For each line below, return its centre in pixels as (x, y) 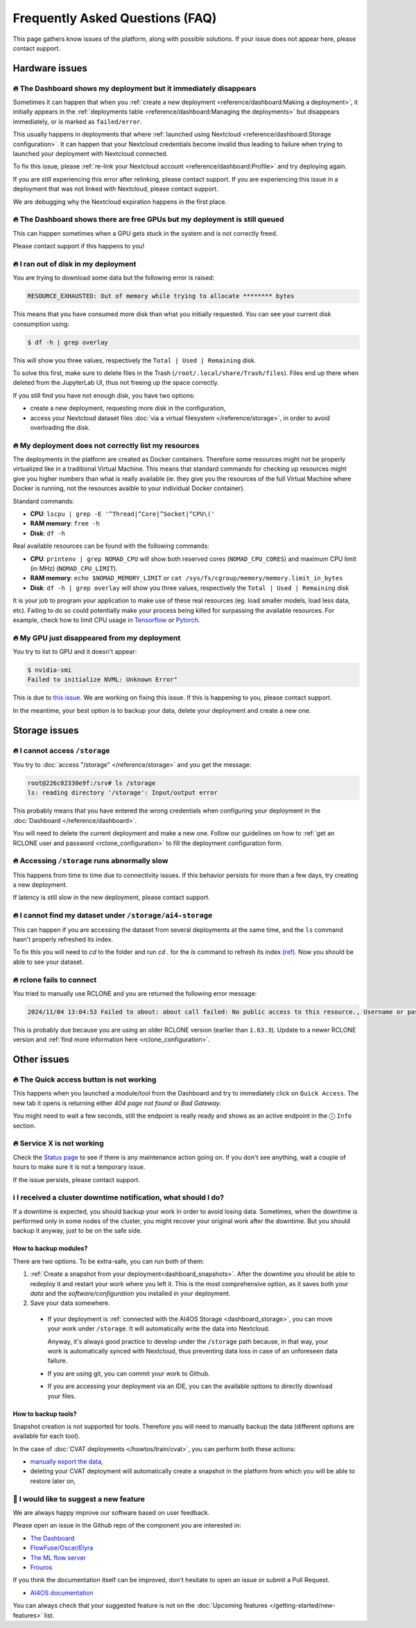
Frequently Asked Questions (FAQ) (115, 18)
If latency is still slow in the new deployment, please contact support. (112, 897)
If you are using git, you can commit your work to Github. (129, 1374)
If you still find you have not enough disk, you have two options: (104, 395)
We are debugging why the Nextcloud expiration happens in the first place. (120, 202)
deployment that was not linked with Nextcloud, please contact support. (115, 189)
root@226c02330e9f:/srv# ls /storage (92, 783)
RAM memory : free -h (65, 523)
